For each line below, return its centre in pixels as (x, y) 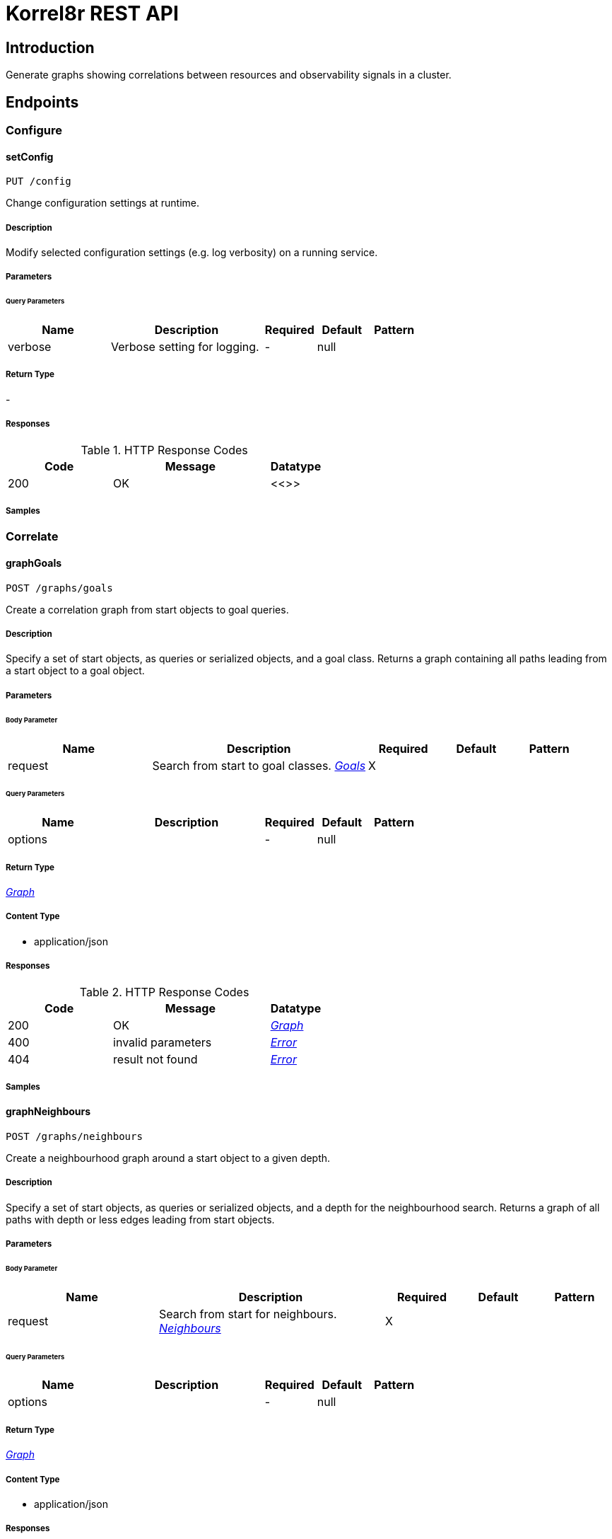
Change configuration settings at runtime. (103, 203)
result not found (155, 1059)
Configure (34, 131)
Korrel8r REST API (92, 13)
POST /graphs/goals (59, 588)
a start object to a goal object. (75, 671)
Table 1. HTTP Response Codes (164, 450)
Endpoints (42, 102)
